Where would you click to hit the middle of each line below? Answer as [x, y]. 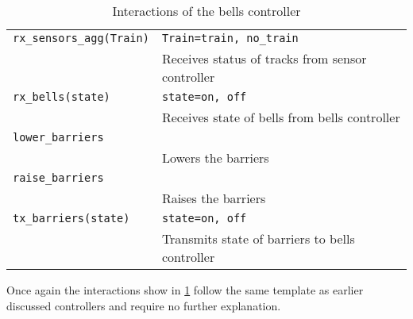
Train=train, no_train [230, 38]
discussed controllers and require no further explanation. [144, 305]
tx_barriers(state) [71, 219]
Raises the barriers [214, 198]
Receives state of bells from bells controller [281, 117]
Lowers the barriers [215, 158]
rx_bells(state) [62, 97]
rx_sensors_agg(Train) [81, 38]
